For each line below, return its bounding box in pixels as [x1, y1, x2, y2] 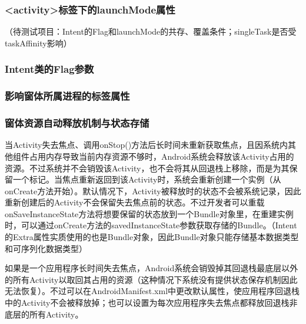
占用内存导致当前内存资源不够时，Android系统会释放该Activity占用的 [29, 150, 294, 162]
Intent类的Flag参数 [5, 62, 94, 76]
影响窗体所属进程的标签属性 [5, 89, 130, 103]
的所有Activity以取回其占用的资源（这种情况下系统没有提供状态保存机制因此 [5, 273, 298, 285]
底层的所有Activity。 [5, 308, 84, 320]
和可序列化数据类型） [5, 242, 87, 254]
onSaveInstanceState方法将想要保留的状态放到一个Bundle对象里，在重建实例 [5, 207, 294, 220]
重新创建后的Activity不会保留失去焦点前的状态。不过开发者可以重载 [5, 196, 265, 208]
